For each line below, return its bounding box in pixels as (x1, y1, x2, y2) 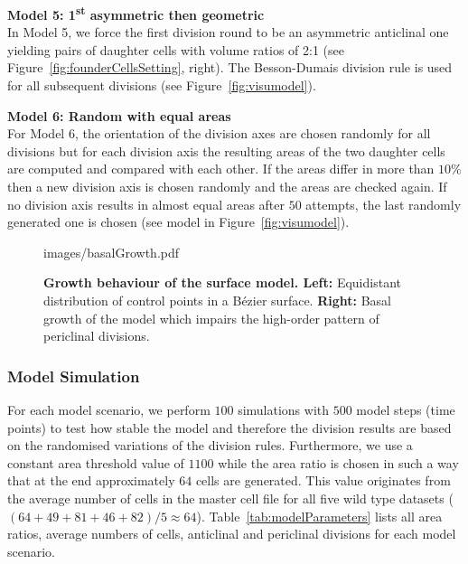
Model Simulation (7, 364, 140, 387)
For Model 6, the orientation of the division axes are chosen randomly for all (7, 124, 431, 143)
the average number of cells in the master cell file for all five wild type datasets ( (7, 488, 454, 507)
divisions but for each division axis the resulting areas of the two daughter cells (7, 141, 445, 160)
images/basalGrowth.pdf (43, 242, 180, 261)
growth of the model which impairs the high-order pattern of (43, 308, 379, 327)
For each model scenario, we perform (7, 399, 211, 418)
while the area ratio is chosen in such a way (218, 453, 459, 472)
